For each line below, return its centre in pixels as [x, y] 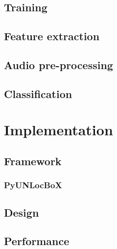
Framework [33, 161]
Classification [38, 93]
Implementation [58, 130]
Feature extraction [52, 36]
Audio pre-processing [58, 64]
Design [22, 212]
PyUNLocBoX [33, 185]
